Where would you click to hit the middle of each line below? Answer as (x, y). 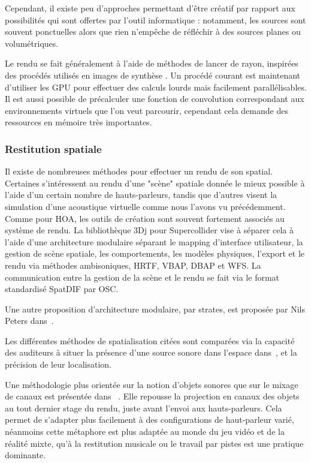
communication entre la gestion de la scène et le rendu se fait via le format (142, 277)
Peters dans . (29, 321)
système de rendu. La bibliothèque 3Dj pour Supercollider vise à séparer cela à (150, 230)
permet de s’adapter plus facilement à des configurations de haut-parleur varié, (150, 420)
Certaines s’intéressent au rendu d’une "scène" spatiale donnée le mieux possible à (155, 183)
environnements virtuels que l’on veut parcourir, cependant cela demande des (147, 110)
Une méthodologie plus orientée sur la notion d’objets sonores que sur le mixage (152, 384)
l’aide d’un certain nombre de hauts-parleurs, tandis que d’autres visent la (141, 195)
